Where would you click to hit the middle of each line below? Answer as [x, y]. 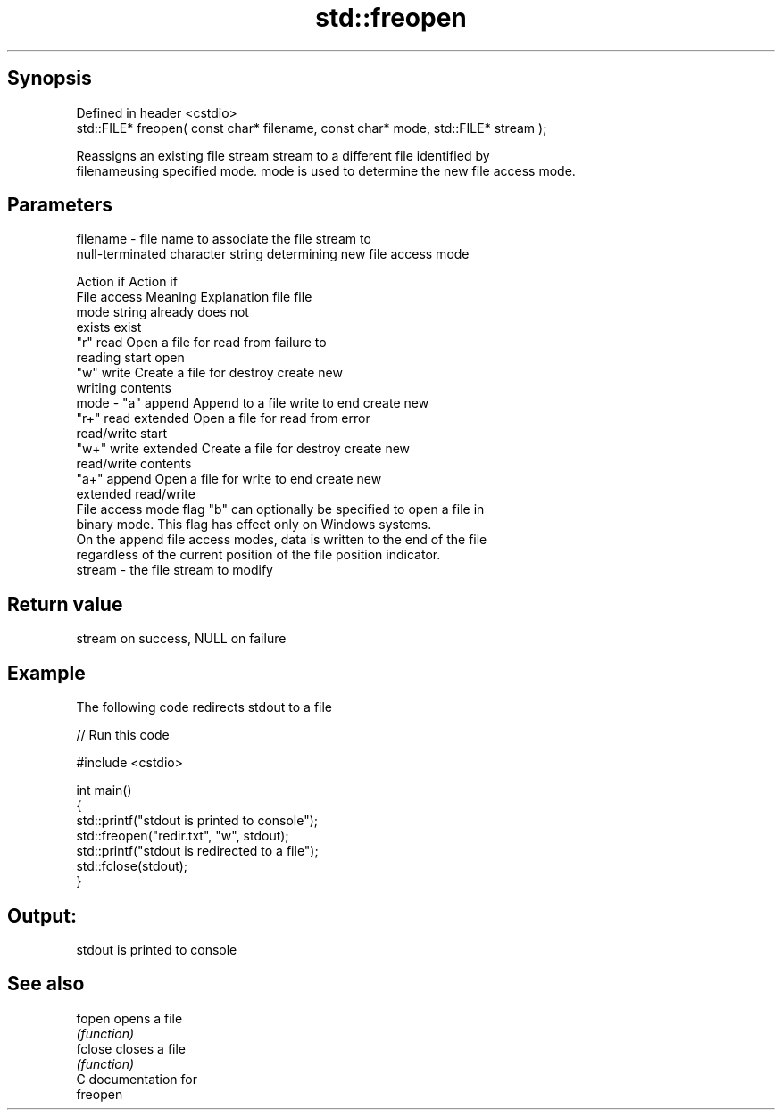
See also [46, 984]
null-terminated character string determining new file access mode [273, 254]
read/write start [121, 434]
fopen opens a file [129, 1018]
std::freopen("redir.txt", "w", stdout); [183, 836]
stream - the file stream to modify [175, 570]
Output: [42, 915]
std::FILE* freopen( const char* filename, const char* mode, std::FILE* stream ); [312, 128]
